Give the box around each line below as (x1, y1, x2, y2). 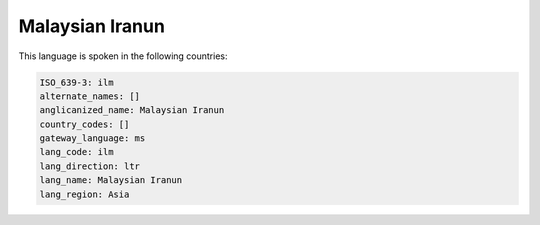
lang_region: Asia (39, 188, 130, 200)
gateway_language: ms (39, 133, 146, 144)
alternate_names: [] (39, 90, 140, 102)
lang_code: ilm (39, 146, 114, 158)
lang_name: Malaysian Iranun (39, 175, 183, 186)
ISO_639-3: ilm (39, 76, 114, 88)
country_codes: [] (39, 118, 130, 130)
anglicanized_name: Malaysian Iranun (39, 105, 225, 116)
